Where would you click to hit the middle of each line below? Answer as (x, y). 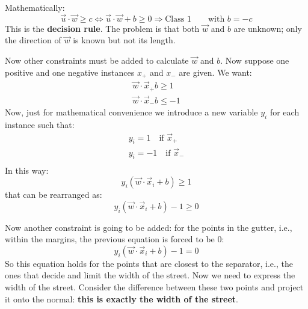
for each (285, 112)
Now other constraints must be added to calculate (97, 60)
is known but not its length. (124, 40)
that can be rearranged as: (54, 194)
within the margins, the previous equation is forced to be (110, 239)
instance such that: (40, 124)
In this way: (27, 170)
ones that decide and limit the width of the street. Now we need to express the (150, 275)
